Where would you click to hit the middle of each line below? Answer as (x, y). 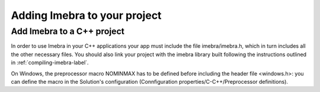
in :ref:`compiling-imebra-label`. (50, 63)
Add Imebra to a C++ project (68, 31)
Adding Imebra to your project (86, 15)
